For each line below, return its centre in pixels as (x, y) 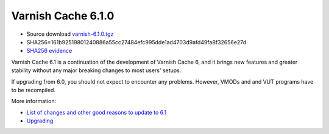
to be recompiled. (34, 90)
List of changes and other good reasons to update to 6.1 (97, 112)
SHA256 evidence (49, 51)
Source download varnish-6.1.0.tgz (70, 34)
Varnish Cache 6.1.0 (63, 16)
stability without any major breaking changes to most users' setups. (96, 70)
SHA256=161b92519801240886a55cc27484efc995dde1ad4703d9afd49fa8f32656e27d (136, 42)
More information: (34, 101)
